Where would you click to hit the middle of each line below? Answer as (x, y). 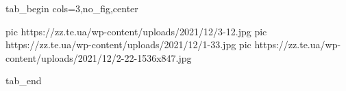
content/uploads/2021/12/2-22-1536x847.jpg (99, 57)
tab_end (24, 80)
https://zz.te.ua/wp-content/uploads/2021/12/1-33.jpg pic (128, 44)
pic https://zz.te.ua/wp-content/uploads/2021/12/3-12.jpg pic (136, 31)
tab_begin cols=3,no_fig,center (72, 8)
